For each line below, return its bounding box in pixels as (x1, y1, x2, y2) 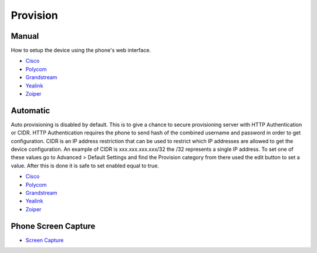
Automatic (11, 106, 50, 116)
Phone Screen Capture (11, 221, 96, 231)
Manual (11, 31, 39, 41)
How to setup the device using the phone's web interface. (11, 47, 151, 54)
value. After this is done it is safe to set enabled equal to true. (11, 162, 160, 169)
